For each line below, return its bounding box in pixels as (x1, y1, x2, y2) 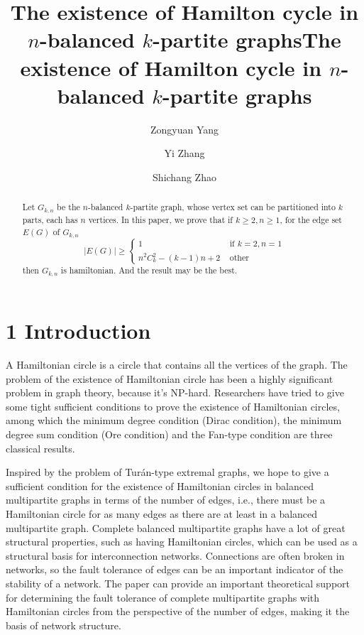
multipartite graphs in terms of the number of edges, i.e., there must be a (6, 492, 326, 507)
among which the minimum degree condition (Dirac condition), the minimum (6, 413, 342, 428)
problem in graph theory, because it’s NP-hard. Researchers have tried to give (6, 385, 344, 400)
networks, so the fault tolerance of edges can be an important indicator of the (6, 562, 343, 577)
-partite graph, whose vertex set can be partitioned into (130, 201, 336, 213)
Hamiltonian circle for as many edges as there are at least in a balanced (6, 506, 318, 521)
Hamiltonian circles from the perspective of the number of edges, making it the (6, 604, 350, 619)
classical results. (6, 440, 75, 455)
